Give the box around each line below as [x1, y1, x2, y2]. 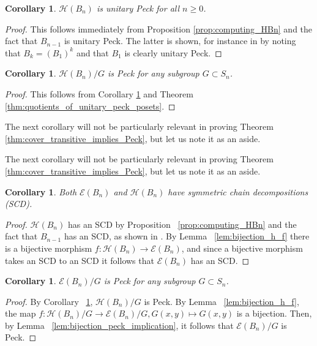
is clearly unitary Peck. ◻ [124, 46, 222, 59]
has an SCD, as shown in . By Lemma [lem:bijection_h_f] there [64, 230, 310, 243]
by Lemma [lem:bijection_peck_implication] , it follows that [5, 318, 234, 331]
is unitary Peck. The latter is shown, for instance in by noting [64, 34, 296, 47]
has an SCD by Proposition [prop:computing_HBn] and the [67, 217, 297, 230]
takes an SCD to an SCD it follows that [5, 254, 154, 266]
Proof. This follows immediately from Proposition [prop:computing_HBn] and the [5, 22, 313, 35]
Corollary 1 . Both [5, 185, 77, 198]
